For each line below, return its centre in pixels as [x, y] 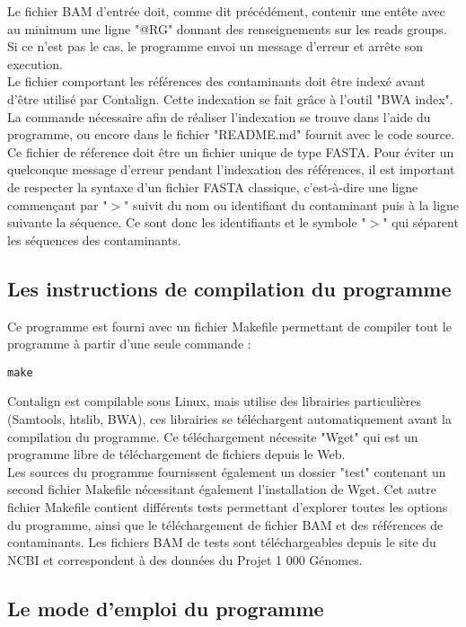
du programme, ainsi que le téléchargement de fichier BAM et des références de [225, 524]
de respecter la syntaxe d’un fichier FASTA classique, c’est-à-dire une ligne [213, 186]
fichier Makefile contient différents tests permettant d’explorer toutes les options [228, 506]
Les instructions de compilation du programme [229, 288]
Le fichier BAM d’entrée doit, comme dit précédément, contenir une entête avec [226, 11]
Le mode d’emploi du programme [166, 608]
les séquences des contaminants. [94, 239]
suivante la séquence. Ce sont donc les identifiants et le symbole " [187, 222]
